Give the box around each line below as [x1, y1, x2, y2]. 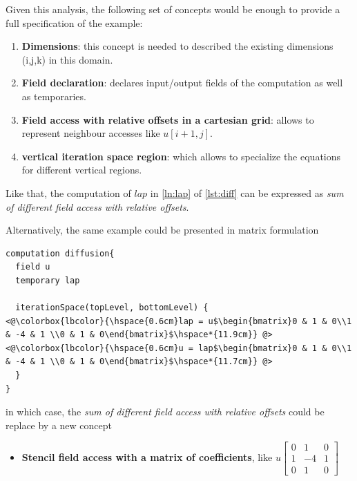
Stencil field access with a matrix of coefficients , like [21, 449, 273, 464]
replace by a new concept [6, 417, 113, 432]
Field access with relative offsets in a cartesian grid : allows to [21, 112, 314, 126]
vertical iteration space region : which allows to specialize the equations [21, 149, 341, 163]
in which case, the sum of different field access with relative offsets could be [6, 404, 325, 419]
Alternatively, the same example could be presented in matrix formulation [6, 223, 319, 237]
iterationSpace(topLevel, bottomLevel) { [15, 303, 209, 313]
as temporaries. [21, 88, 86, 103]
